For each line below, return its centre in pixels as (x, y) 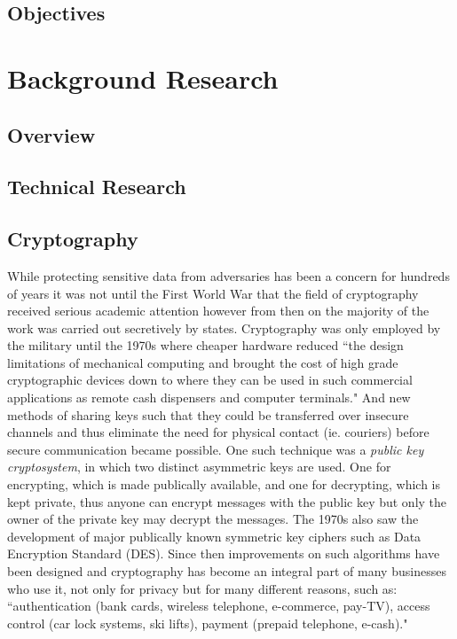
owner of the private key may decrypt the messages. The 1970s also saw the (213, 519)
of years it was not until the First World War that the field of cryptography (213, 293)
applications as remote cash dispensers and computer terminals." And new (209, 397)
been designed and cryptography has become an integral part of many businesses (227, 571)
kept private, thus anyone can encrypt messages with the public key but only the (227, 501)
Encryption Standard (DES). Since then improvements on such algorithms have (224, 553)
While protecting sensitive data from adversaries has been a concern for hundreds (228, 275)
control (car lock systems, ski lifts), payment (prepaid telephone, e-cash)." (208, 623)
